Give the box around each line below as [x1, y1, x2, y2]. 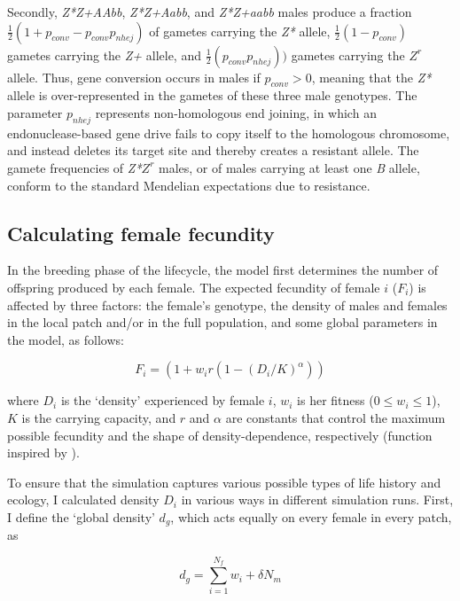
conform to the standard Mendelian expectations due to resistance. [7, 176, 370, 194]
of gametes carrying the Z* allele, [149, 21, 331, 40]
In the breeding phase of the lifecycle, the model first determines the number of [7, 261, 439, 279]
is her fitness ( [297, 391, 374, 410]
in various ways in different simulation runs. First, [181, 490, 454, 509]
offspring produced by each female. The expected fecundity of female [7, 277, 380, 296]
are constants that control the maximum [225, 408, 446, 426]
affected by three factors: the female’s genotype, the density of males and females [7, 295, 448, 314]
